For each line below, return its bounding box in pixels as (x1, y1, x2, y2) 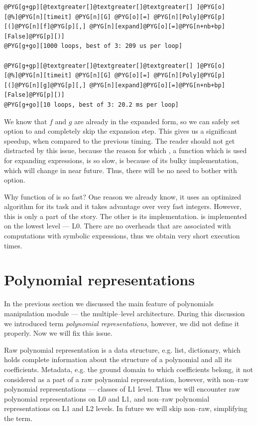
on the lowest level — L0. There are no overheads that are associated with (4, 220, 231, 231)
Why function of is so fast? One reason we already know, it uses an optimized (4, 191, 242, 202)
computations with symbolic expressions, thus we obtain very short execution (4, 230, 240, 241)
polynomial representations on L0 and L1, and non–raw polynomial (4, 393, 210, 404)
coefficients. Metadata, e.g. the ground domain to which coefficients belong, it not (4, 364, 253, 374)
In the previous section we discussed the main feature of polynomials (4, 298, 214, 309)
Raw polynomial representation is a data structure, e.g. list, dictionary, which (4, 344, 241, 355)
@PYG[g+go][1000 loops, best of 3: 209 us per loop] (4, 42, 182, 50)
